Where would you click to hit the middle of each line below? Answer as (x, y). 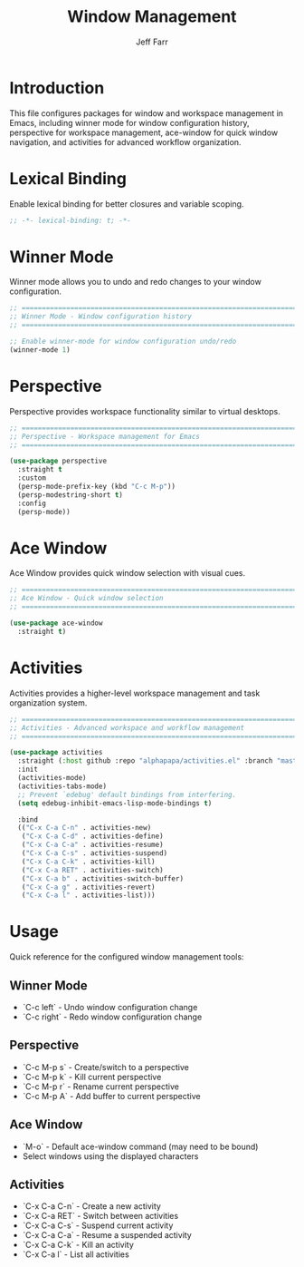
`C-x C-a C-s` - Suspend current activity (98, 1225)
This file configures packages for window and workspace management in (146, 113)
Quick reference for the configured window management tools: (127, 957)
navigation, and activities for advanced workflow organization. (125, 141)
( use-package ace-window (56, 623)
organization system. (48, 702)
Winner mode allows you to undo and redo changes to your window (136, 282)
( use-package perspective (58, 461)
